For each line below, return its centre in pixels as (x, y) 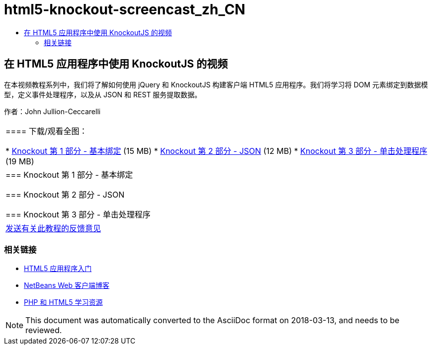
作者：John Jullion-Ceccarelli (52, 111)
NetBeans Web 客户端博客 (67, 285)
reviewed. (44, 330)
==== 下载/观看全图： (46, 131)
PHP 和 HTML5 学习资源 (63, 302)
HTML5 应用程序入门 (58, 269)
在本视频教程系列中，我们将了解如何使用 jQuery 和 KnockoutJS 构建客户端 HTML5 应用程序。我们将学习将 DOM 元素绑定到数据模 (216, 84)
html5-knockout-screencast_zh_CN (125, 9)
